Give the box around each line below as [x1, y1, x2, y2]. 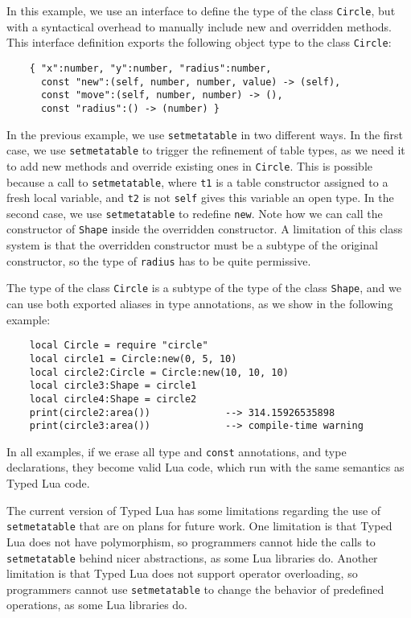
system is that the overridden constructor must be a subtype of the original [6, 237, 378, 253]
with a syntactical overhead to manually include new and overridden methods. [6, 18, 393, 35]
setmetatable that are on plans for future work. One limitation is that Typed [6, 517, 393, 534]
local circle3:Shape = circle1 [29, 380, 197, 392]
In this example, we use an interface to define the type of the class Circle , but [6, 2, 396, 19]
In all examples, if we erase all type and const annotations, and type [6, 443, 347, 459]
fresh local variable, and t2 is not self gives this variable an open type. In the [6, 189, 394, 206]
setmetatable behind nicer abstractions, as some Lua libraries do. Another [6, 549, 378, 566]
